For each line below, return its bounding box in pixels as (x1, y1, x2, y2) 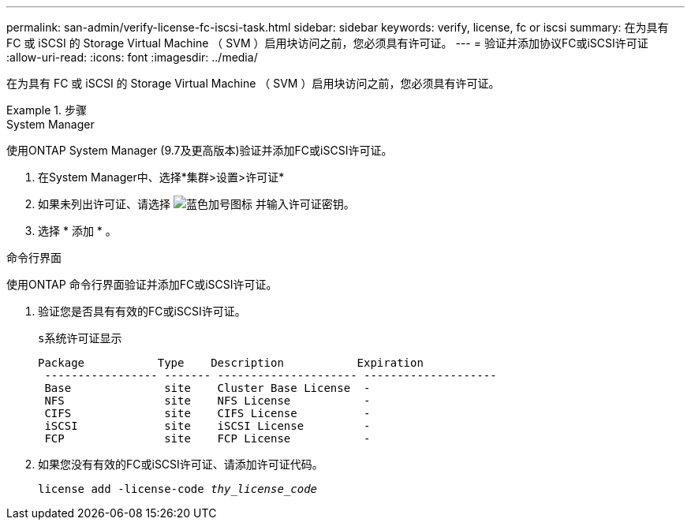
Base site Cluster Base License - (44, 382, 371, 394)
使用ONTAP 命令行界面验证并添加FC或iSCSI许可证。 (6, 278, 278, 291)
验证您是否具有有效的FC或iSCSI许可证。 (38, 304, 246, 318)
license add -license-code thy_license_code (38, 483, 318, 495)
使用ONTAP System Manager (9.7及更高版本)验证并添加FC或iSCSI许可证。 (6, 144, 393, 157)
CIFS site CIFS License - (44, 407, 371, 420)
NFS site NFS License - (44, 394, 371, 407)
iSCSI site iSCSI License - (44, 420, 371, 432)
